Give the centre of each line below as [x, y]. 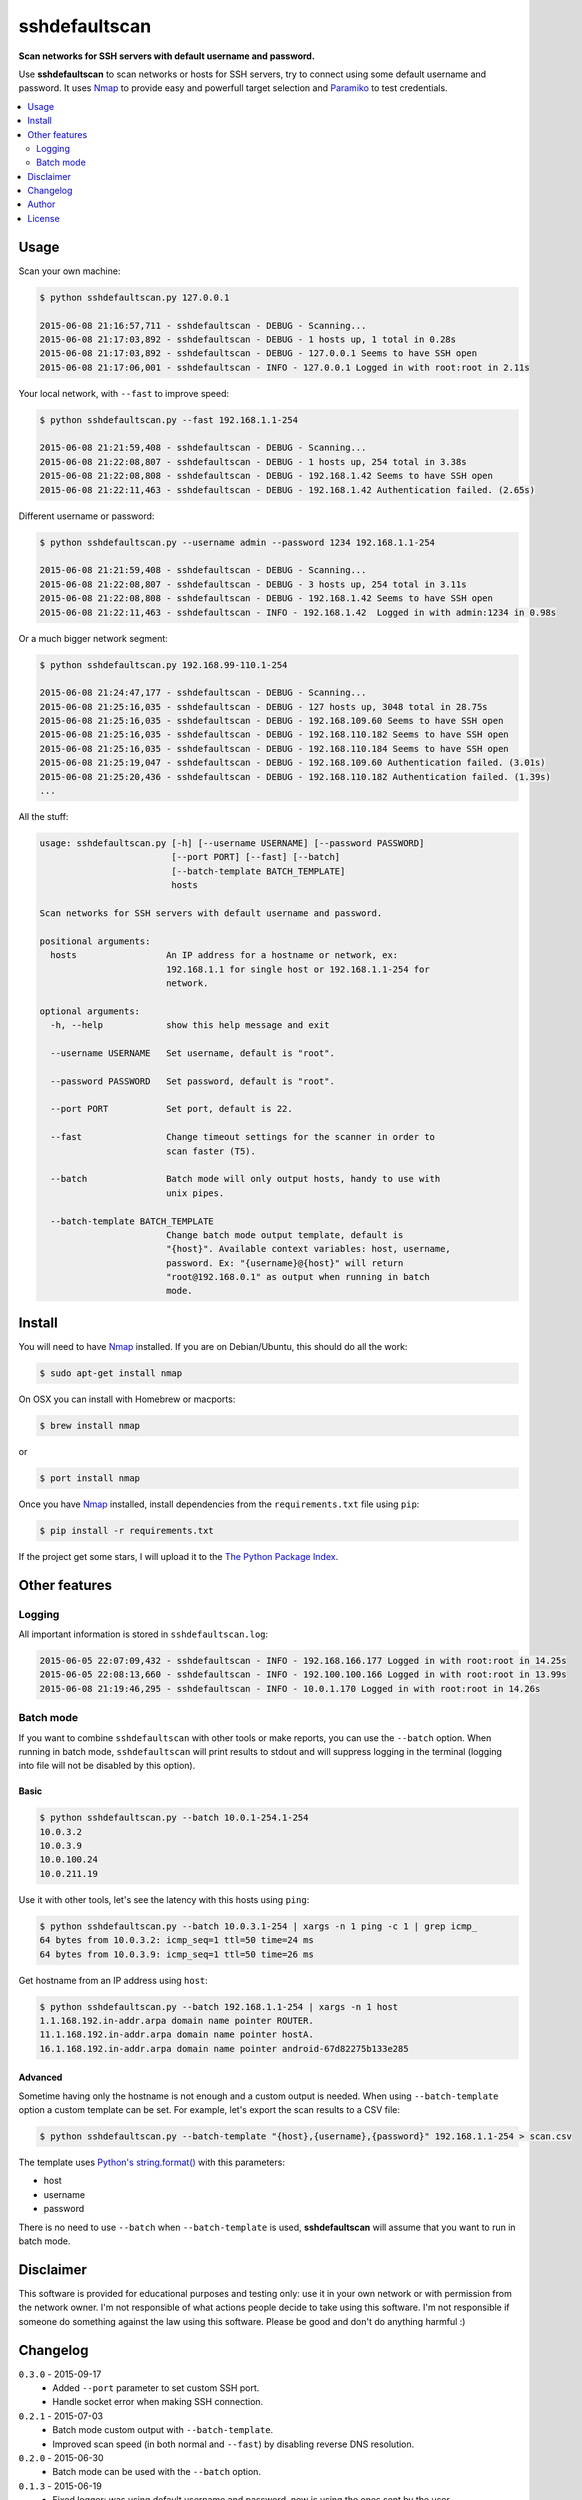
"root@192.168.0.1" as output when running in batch [297, 1277]
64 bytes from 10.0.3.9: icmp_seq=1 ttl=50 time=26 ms [176, 1954]
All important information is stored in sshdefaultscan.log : [143, 1634]
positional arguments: [95, 941]
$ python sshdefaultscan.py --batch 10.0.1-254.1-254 [174, 1818]
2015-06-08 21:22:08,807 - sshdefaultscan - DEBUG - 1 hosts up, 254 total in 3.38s [253, 461]
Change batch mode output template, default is [284, 1234]
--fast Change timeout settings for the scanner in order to [242, 1137]
